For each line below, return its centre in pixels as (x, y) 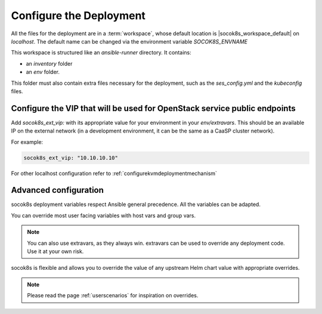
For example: (27, 142)
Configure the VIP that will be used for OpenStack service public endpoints (153, 108)
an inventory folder (49, 63)
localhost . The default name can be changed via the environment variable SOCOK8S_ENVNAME (129, 41)
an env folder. (43, 72)
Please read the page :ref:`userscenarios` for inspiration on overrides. (113, 295)
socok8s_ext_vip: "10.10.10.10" (71, 158)
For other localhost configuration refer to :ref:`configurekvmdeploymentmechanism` (114, 173)
